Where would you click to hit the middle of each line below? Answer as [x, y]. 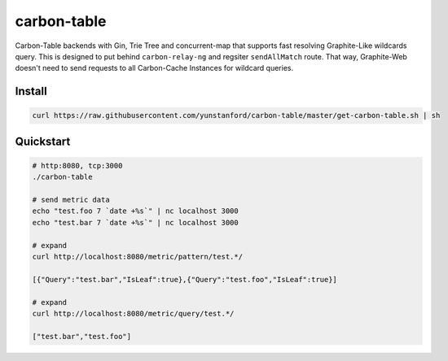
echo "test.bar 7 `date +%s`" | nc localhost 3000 [136, 222]
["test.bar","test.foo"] [82, 336]
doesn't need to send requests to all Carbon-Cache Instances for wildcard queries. [154, 68]
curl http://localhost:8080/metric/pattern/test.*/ [138, 257]
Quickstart [43, 141]
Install [31, 91]
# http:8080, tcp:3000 [77, 165]
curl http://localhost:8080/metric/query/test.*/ [133, 313]
